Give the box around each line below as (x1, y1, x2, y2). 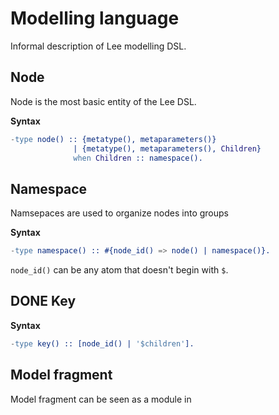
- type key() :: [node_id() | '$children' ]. (10, 338, 195, 349)
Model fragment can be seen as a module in (10, 393, 192, 405)
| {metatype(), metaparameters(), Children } (73, 143, 262, 154)
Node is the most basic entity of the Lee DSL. (10, 95, 197, 107)
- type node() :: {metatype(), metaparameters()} (10, 134, 217, 144)
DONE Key (10, 293, 77, 310)
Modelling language (10, 7, 180, 30)
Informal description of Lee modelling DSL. (10, 40, 187, 52)
